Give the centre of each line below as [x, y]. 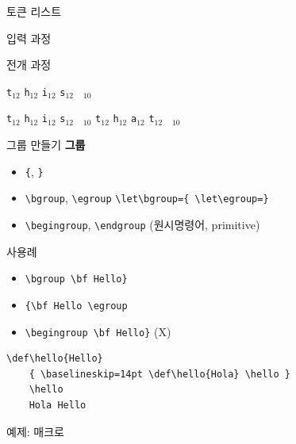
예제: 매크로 [35, 431]
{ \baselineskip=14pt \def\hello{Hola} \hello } [160, 374]
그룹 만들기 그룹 [46, 145]
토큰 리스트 [34, 11]
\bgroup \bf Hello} [76, 279]
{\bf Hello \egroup [76, 306]
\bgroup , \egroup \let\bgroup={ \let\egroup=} [147, 198]
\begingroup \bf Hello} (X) [98, 331]
